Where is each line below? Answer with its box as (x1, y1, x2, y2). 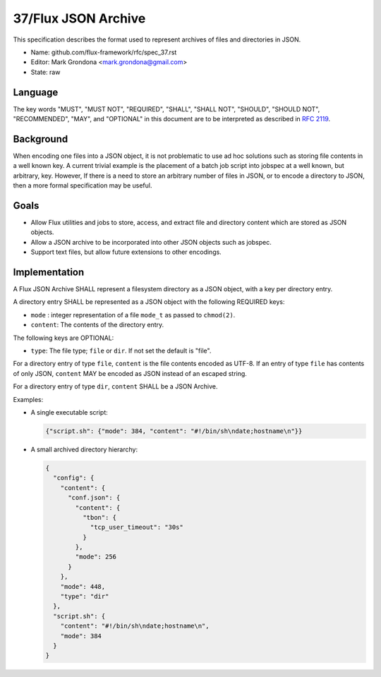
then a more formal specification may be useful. (13, 181, 152, 190)
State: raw (30, 68, 61, 76)
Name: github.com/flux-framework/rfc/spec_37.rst (30, 48, 177, 56)
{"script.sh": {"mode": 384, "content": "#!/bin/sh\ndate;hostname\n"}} (45, 427, 303, 435)
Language (13, 86, 59, 98)
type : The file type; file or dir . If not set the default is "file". (30, 346, 212, 355)
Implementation (13, 266, 85, 278)
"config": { (53, 474, 95, 482)
